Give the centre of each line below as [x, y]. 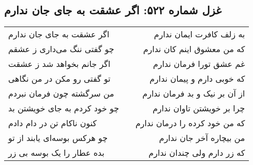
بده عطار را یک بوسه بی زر [56, 153]
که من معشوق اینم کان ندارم [194, 49]
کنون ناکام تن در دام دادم [53, 123]
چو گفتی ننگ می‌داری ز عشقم [61, 49]
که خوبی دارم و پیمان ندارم [197, 79]
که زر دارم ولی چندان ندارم [197, 153]
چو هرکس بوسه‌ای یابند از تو [58, 138]
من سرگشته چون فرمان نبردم [61, 93]
